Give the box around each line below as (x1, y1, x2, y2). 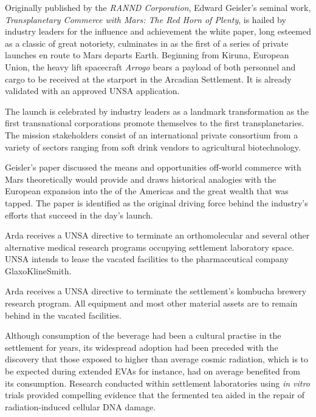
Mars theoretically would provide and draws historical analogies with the (5, 172, 276, 185)
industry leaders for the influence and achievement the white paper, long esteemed (5, 25, 311, 38)
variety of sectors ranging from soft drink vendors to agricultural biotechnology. (5, 140, 301, 153)
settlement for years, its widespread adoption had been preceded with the (5, 341, 278, 353)
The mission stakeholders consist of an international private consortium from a (5, 128, 298, 141)
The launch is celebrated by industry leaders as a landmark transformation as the (5, 104, 309, 117)
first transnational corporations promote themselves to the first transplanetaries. (5, 117, 304, 129)
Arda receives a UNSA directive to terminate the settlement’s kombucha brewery (5, 285, 307, 297)
